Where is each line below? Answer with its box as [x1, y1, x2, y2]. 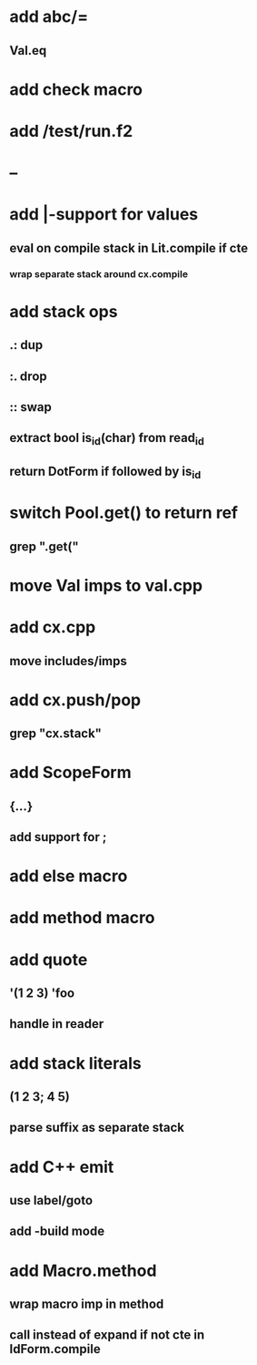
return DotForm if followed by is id [9, 463, 202, 482]
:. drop [9, 368, 47, 384]
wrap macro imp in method [9, 1296, 164, 1311]
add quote [9, 949, 88, 970]
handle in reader [9, 1016, 104, 1031]
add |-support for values [9, 204, 199, 225]
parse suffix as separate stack [9, 1120, 184, 1135]
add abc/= [9, 6, 89, 27]
